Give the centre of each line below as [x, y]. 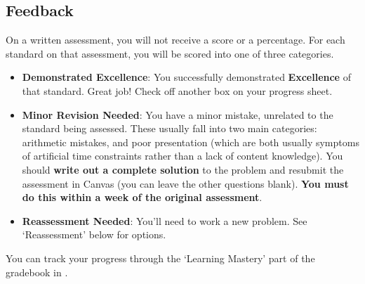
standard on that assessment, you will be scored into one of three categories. [170, 53]
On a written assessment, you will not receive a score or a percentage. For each [175, 40]
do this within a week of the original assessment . [142, 197]
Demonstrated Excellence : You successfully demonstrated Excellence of [186, 77]
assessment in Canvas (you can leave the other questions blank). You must [185, 183]
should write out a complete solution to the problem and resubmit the [183, 169]
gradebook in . [37, 272]
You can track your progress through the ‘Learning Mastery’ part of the [160, 258]
